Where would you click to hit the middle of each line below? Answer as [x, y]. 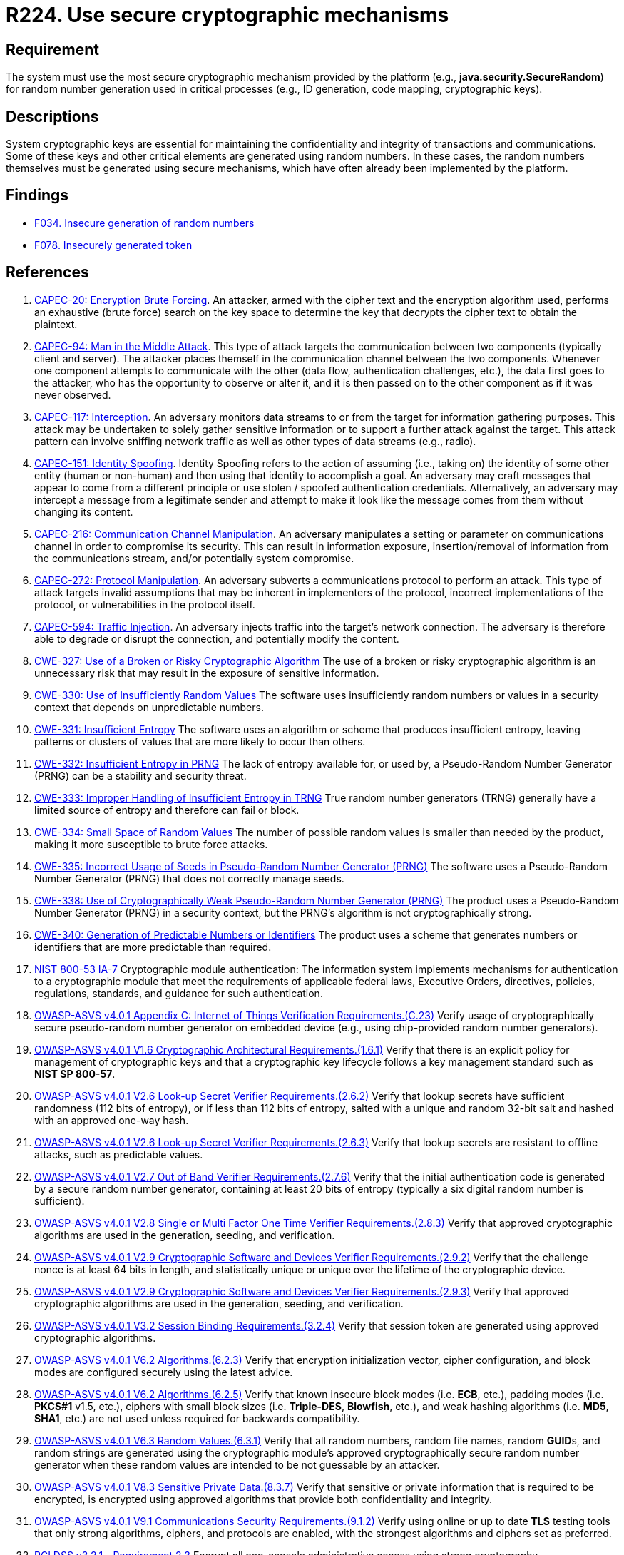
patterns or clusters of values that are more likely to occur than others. [200, 741]
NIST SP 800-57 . [75, 1074]
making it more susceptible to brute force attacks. [151, 844]
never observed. [73, 394]
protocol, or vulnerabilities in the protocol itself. [145, 604]
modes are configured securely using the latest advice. [164, 1372]
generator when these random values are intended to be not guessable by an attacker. [237, 1464]
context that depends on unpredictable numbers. [149, 707]
